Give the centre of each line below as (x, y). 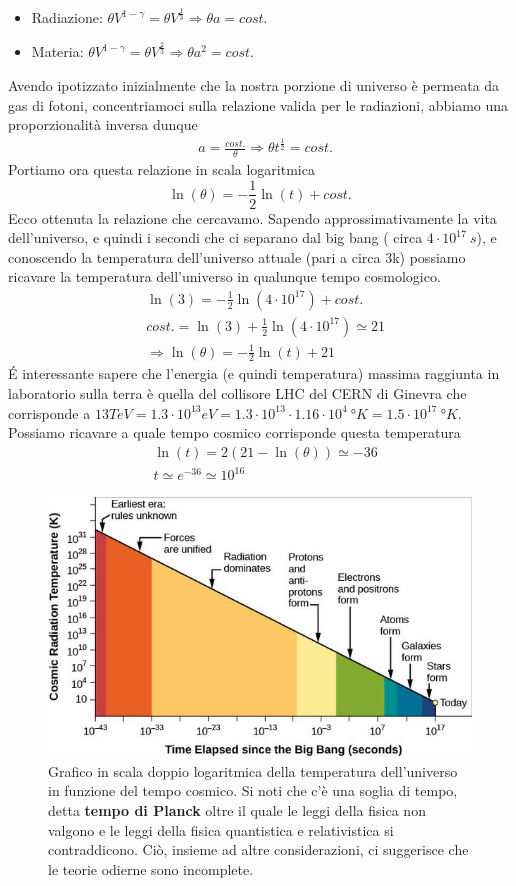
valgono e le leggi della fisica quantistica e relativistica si (221, 829)
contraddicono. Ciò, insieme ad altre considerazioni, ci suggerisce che (258, 849)
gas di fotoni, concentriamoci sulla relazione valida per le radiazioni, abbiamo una (258, 104)
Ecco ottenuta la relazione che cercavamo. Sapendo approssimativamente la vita (252, 217)
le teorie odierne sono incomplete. (151, 868)
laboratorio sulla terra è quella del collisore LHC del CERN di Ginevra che (237, 392)
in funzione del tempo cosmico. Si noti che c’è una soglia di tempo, (253, 790)
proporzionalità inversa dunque (103, 124)
